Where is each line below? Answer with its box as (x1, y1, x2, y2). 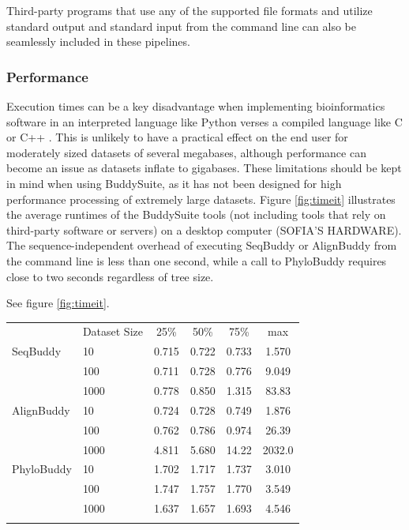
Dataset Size (82, 323, 143, 340)
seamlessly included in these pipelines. (6, 33, 190, 50)
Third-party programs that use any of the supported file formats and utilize (6, 2, 373, 18)
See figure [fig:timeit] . (6, 295, 110, 311)
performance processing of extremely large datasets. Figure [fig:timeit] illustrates (6, 190, 396, 207)
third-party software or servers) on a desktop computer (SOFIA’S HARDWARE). (6, 221, 402, 238)
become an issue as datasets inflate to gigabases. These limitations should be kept (6, 160, 402, 176)
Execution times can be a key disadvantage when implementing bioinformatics (6, 98, 385, 114)
